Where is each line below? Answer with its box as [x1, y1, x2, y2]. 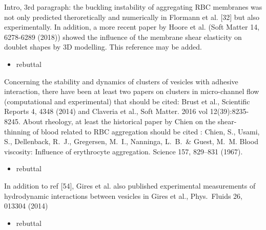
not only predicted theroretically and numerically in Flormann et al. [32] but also [4, 11, 259, 22]
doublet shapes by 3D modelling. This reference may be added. [4, 41, 202, 52]
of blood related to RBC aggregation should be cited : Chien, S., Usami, [33, 126, 260, 136]
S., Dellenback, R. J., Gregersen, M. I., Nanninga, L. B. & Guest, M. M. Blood [4, 136, 258, 147]
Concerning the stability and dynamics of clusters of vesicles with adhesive [4, 76, 238, 86]
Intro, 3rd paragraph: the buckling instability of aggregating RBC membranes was [4, 2, 262, 12]
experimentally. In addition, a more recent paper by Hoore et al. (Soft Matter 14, [4, 21, 260, 32]
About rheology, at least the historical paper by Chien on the [23, 116, 216, 126]
